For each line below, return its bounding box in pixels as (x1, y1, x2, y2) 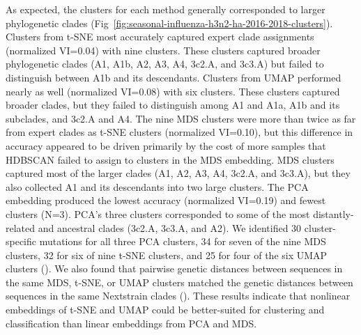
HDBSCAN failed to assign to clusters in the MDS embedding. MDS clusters (6, 152, 335, 166)
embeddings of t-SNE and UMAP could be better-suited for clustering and (6, 302, 325, 317)
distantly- (313, 206, 354, 221)
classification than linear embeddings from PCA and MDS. (6, 315, 257, 330)
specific (6, 234, 37, 249)
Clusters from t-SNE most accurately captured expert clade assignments (6, 29, 314, 44)
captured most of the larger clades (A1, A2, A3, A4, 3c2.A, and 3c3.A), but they (6, 166, 351, 180)
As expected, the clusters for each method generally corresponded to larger (6, 2, 325, 16)
